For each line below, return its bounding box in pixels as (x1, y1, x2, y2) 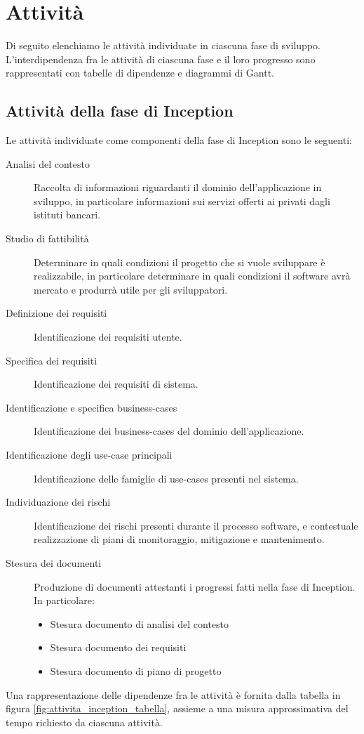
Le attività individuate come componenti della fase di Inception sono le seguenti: (6, 133, 352, 148)
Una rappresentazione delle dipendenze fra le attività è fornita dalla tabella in (6, 687, 341, 702)
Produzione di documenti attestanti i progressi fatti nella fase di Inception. (34, 579, 356, 594)
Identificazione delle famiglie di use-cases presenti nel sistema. (34, 471, 299, 485)
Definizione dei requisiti (6, 306, 107, 320)
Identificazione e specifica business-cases (6, 400, 177, 414)
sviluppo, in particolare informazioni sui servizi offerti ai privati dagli (34, 193, 330, 208)
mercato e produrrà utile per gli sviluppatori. (34, 282, 228, 296)
